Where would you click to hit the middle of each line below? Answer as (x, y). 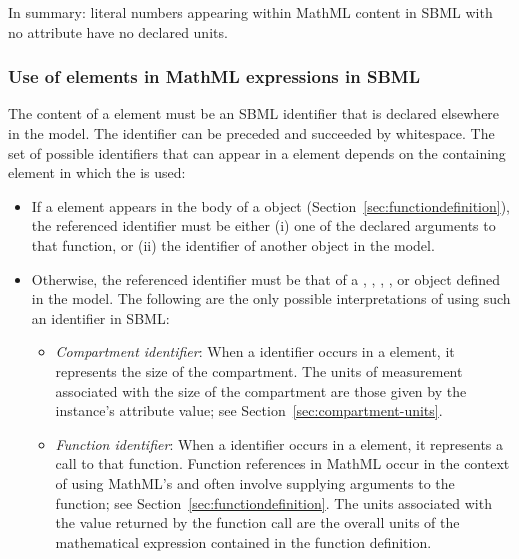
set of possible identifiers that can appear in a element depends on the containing (257, 152)
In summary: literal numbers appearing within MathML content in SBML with (250, 12)
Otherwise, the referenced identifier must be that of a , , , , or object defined (265, 278)
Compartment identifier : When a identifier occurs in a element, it (255, 351)
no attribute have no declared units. (118, 31)
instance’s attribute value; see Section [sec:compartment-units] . (249, 410)
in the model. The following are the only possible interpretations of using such (271, 298)
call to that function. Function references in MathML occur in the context (282, 463)
